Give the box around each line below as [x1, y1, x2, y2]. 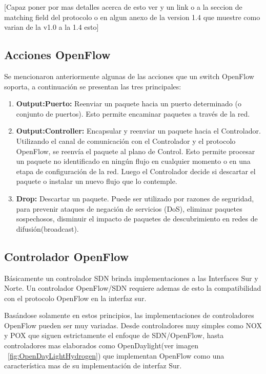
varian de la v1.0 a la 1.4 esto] [4, 22, 99, 32]
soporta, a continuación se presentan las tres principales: [4, 81, 181, 91]
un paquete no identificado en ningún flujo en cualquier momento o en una [16, 156, 251, 166]
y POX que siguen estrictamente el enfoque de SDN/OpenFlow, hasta [4, 330, 224, 341]
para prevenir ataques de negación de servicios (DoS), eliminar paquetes [16, 203, 242, 214]
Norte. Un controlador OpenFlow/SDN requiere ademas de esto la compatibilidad [4, 283, 261, 293]
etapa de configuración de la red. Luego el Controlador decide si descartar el [16, 165, 256, 176]
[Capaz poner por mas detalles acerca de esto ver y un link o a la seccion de [4, 2, 242, 12]
